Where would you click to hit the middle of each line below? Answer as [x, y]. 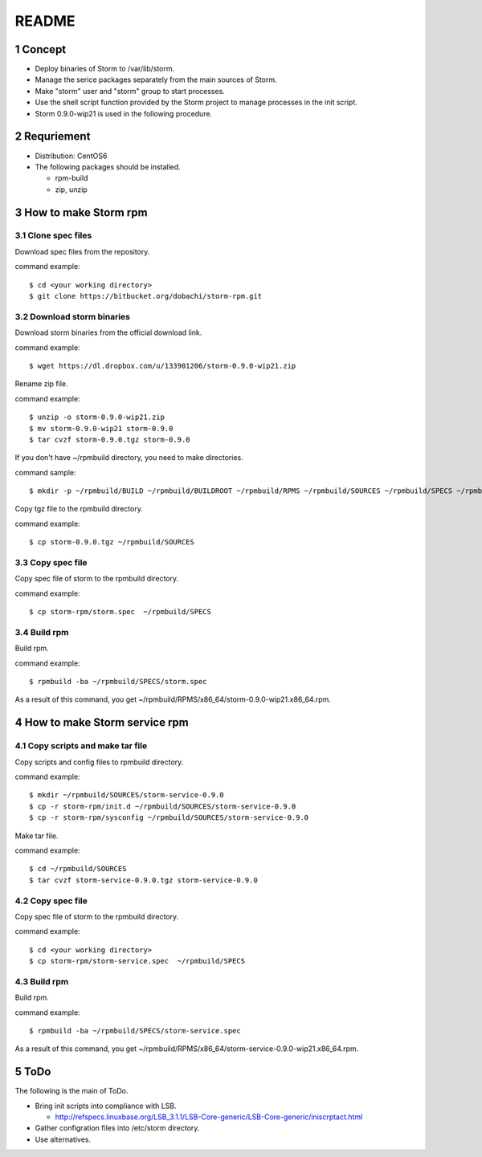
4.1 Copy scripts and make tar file [81, 746]
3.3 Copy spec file [51, 563]
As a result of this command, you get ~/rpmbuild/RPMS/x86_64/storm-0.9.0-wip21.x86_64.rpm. [173, 699]
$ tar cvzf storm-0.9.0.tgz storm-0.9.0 [110, 439]
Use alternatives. [63, 1139]
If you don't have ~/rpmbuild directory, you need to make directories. [129, 458]
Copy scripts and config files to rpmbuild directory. [99, 762]
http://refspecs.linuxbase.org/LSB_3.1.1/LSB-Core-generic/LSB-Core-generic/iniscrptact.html [209, 1117]
